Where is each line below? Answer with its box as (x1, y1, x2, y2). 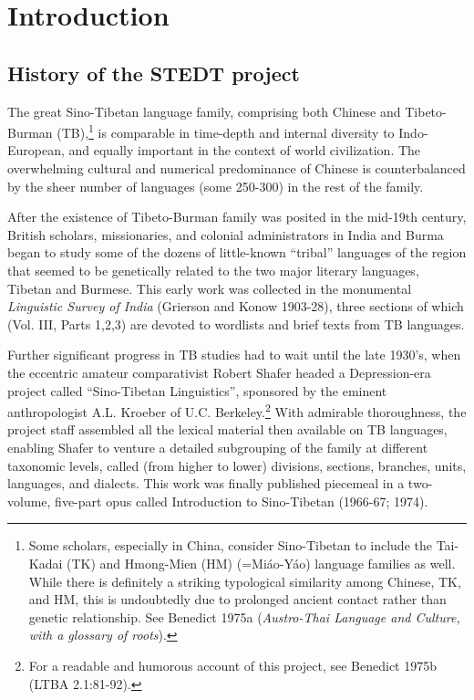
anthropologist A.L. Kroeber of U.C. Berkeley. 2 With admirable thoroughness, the (7, 400, 467, 421)
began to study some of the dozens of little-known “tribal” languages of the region (7, 243, 467, 262)
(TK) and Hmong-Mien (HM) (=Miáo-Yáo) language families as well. (67, 553, 456, 572)
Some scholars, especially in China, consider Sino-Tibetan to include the (28, 536, 432, 555)
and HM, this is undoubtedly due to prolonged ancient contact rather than (28, 590, 447, 609)
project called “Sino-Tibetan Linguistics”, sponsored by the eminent (7, 381, 387, 400)
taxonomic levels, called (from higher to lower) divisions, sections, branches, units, (7, 455, 467, 475)
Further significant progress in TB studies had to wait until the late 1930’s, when (7, 345, 461, 364)
